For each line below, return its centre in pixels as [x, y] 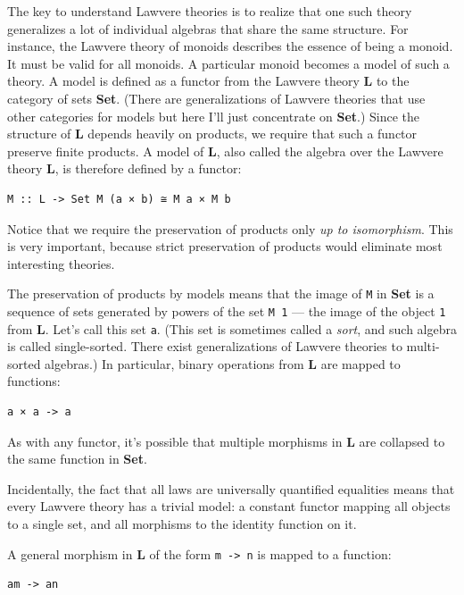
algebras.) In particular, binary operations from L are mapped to [223, 363]
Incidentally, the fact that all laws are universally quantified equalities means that [231, 488]
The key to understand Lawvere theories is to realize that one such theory [210, 11]
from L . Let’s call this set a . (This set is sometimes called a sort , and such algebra [232, 328]
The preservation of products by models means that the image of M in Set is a [221, 293]
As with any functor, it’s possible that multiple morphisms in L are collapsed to [226, 441]
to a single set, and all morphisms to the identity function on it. [182, 524]
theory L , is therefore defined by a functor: [124, 168]
